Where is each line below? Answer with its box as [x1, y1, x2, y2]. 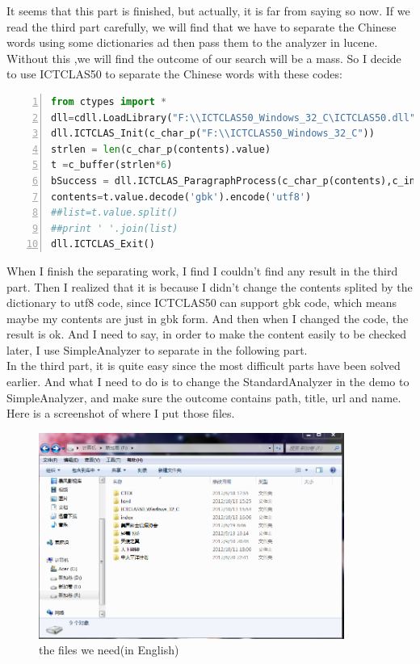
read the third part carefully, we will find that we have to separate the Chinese [6, 18, 397, 35]
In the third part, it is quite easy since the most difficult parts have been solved [6, 357, 401, 374]
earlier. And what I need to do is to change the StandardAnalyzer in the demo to [6, 373, 409, 390]
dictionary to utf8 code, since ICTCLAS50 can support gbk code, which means [6, 294, 397, 311]
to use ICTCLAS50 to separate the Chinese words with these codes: [6, 65, 342, 82]
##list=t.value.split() [51, 207, 178, 219]
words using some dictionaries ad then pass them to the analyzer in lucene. [6, 34, 378, 51]
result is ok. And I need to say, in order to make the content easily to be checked [6, 326, 407, 343]
